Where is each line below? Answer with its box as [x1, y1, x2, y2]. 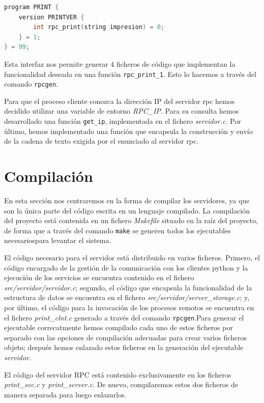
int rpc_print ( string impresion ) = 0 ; [33, 23, 165, 31]
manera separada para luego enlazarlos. [4, 389, 127, 399]
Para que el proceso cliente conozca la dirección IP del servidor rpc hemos [4, 95, 235, 106]
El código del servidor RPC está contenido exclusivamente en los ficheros [4, 369, 231, 380]
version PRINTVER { [18, 13, 84, 21]
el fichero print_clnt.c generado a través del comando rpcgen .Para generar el [4, 312, 244, 323]
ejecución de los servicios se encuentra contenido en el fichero [4, 272, 194, 283]
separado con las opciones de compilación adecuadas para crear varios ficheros [4, 332, 247, 342]
